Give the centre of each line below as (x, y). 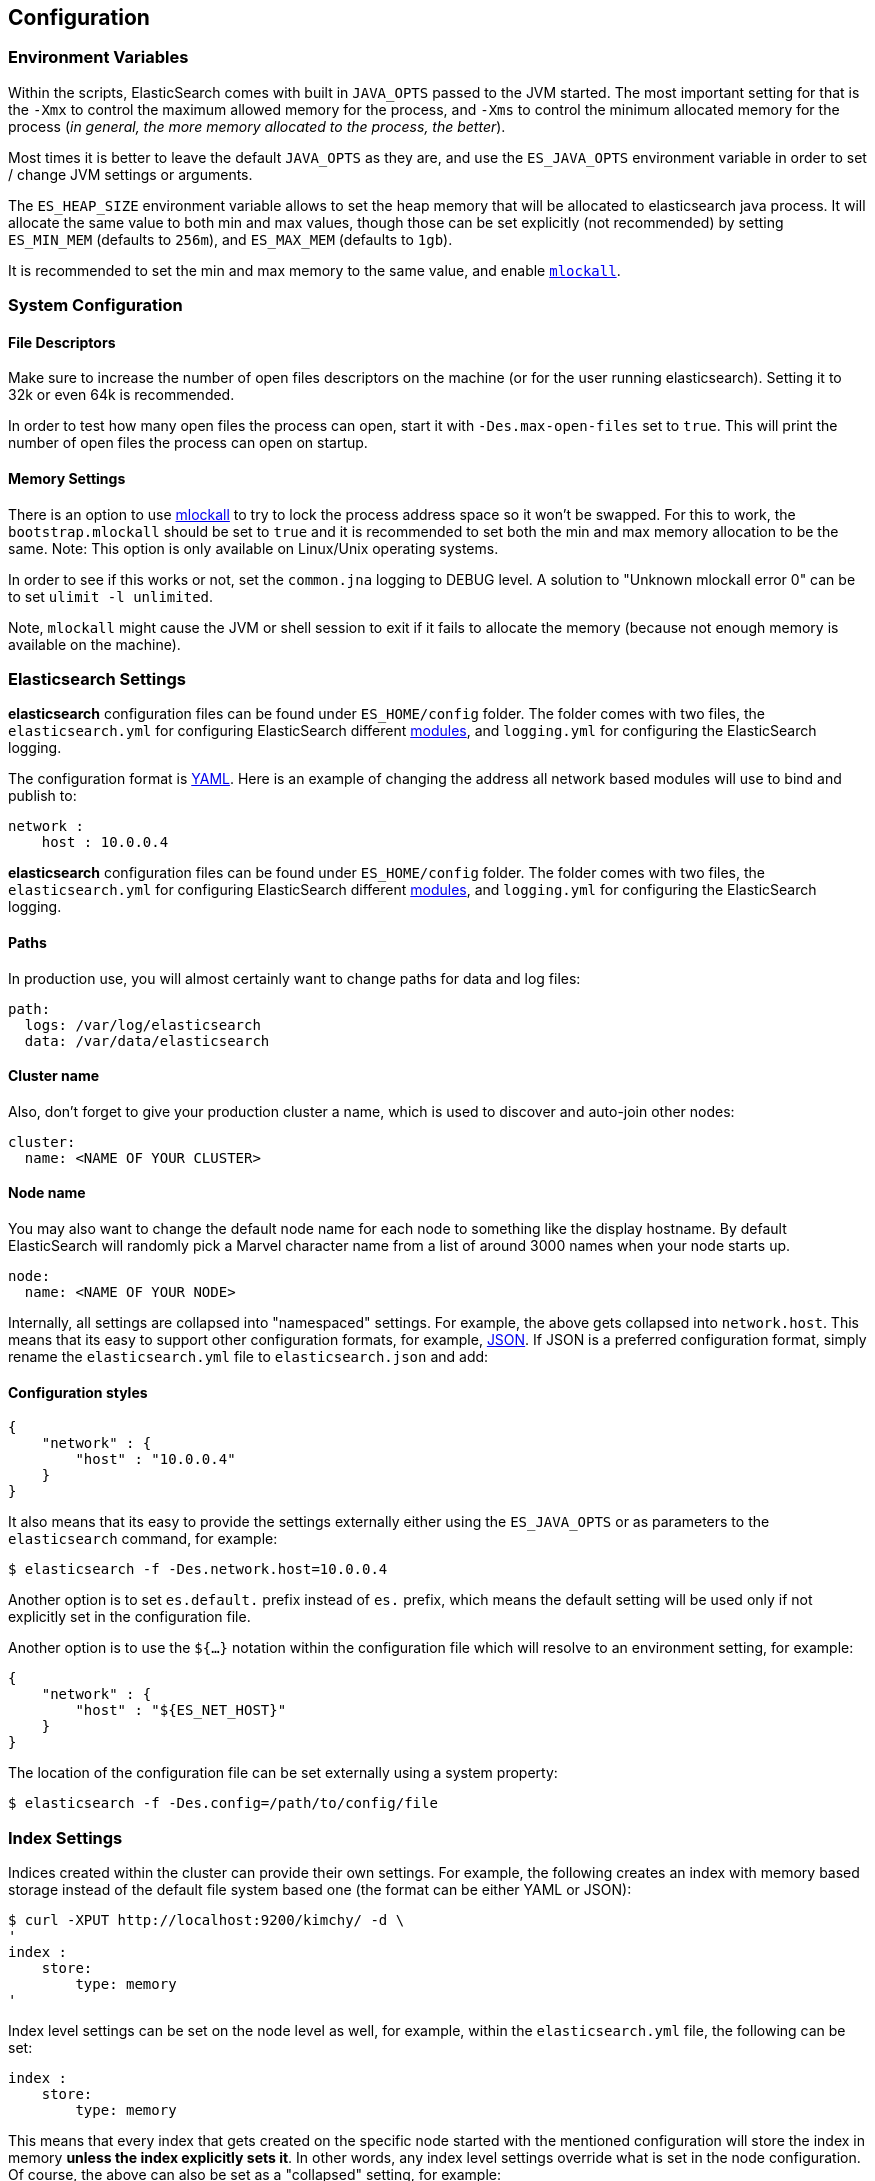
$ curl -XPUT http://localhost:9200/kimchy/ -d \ (206, 1919)
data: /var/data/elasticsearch (147, 1040)
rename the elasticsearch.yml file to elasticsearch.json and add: (248, 1357)
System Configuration (95, 305)
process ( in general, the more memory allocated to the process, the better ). (257, 126)
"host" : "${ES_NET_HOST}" (181, 1710)
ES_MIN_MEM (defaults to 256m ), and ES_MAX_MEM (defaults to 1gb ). (230, 239)
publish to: (42, 796)
